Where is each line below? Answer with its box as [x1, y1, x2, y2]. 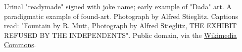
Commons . [4, 39, 36, 50]
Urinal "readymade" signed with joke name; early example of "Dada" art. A [4, 1, 232, 11]
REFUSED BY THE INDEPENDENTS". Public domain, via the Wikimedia [4, 30, 237, 40]
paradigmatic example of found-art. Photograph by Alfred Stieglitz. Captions [4, 11, 239, 21]
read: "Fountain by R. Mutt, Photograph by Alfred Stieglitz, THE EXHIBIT [4, 20, 237, 31]
